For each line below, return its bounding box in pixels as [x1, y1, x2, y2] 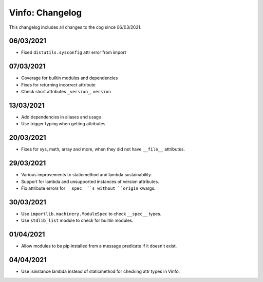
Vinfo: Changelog [9, 7, 82, 18]
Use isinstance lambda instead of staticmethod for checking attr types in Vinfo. [21, 268, 180, 274]
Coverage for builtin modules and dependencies [21, 75, 118, 81]
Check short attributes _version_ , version [21, 89, 111, 95]
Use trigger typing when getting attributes [21, 121, 106, 127]
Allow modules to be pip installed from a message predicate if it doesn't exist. [21, 243, 177, 249]
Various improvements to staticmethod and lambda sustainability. [21, 172, 152, 178]
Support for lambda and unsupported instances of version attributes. [21, 179, 159, 184]
